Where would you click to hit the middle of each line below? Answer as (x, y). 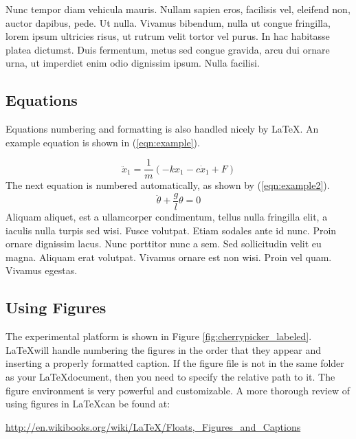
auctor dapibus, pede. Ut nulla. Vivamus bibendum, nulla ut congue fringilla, (168, 22)
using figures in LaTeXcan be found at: (88, 404)
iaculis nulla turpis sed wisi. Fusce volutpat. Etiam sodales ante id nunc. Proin (171, 230)
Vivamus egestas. (42, 270)
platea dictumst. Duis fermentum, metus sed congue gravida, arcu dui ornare (168, 49)
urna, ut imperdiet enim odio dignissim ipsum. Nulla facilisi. (133, 63)
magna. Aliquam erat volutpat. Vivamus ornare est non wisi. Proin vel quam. (169, 257)
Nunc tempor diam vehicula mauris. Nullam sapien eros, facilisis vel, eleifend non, (178, 9)
